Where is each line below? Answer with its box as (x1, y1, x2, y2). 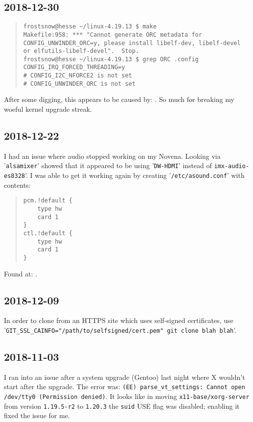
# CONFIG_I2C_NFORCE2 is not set (23, 72, 132, 79)
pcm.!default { (23, 197, 73, 204)
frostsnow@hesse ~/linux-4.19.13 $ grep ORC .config (23, 55, 199, 63)
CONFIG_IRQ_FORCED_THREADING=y (23, 64, 125, 71)
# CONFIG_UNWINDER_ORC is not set (23, 80, 136, 87)
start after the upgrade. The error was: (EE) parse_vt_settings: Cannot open (4, 381, 245, 392)
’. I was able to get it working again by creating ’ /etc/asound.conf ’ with (24, 170, 245, 180)
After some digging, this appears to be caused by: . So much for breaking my (4, 94, 235, 104)
